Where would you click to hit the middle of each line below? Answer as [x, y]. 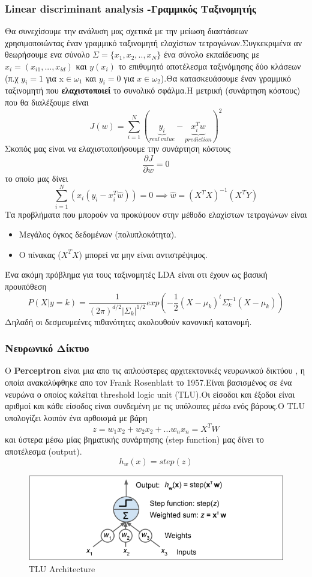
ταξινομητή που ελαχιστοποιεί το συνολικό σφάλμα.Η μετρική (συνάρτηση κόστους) [153, 90]
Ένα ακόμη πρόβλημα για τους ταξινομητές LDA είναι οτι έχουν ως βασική [136, 274]
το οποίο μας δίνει [37, 178]
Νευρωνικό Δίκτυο [47, 348]
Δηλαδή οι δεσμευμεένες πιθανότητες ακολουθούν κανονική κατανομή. [128, 321]
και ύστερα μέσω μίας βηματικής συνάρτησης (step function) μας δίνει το [134, 439]
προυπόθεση [26, 286]
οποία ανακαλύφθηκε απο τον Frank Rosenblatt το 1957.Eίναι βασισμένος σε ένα [148, 382]
